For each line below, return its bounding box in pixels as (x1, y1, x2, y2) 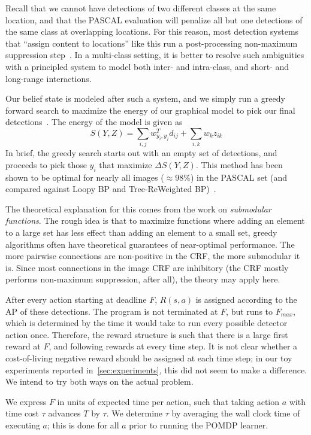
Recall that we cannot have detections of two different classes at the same (5, 2, 276, 14)
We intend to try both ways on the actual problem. (5, 375, 194, 388)
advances (48, 407, 81, 419)
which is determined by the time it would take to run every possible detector (5, 317, 288, 329)
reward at (5, 340, 41, 352)
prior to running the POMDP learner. (129, 418, 268, 431)
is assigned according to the (195, 293, 297, 305)
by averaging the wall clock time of (171, 407, 300, 419)
